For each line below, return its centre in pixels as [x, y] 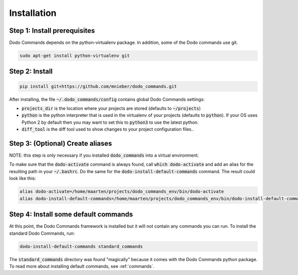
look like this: [23, 179]
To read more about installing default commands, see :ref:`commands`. [82, 266]
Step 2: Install [31, 71]
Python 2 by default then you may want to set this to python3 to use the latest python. [110, 122]
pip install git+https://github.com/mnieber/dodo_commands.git [98, 86]
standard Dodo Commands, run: [42, 233]
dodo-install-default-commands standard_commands [81, 246]
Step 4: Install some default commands [71, 215]
